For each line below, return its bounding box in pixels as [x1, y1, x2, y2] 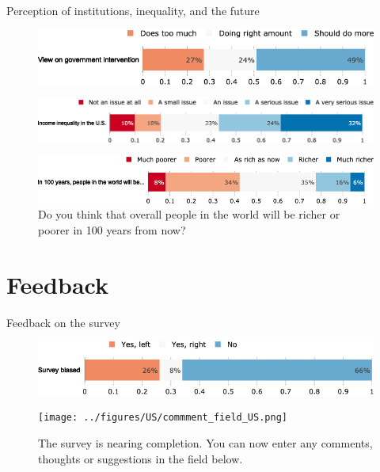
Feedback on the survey [6, 314, 120, 330]
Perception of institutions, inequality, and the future [6, 2, 260, 18]
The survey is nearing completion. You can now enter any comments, [38, 434, 373, 451]
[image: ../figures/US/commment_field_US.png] [38, 412, 287, 424]
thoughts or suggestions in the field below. [38, 450, 243, 466]
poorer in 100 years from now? [38, 221, 186, 238]
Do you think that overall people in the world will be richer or [38, 206, 340, 223]
